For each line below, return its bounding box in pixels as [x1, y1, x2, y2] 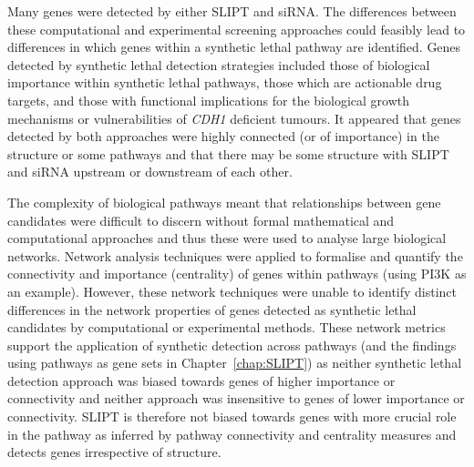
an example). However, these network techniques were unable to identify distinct [7, 281, 458, 300]
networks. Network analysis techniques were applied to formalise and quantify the [7, 246, 463, 265]
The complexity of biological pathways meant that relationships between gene [7, 192, 441, 211]
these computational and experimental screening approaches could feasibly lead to [7, 19, 466, 38]
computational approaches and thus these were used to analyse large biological [7, 228, 447, 248]
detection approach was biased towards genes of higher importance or [7, 371, 396, 390]
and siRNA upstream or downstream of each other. [7, 162, 293, 181]
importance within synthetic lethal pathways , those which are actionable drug [7, 73, 442, 92]
